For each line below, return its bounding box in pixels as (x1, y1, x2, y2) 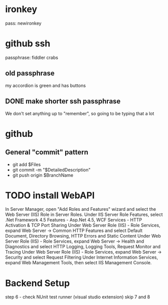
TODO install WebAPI (5, 190, 95, 201)
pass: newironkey (5, 20, 42, 26)
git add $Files (12, 161, 41, 167)
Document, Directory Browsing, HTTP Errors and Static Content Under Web (5, 233, 161, 239)
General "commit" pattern (5, 148, 89, 157)
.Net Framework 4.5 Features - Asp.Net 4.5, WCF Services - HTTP (5, 217, 142, 223)
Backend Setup (5, 277, 70, 289)
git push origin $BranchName (12, 172, 74, 178)
